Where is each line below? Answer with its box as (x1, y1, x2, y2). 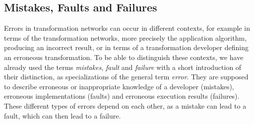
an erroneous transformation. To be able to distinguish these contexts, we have (4, 52, 244, 62)
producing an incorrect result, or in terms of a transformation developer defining (4, 42, 249, 53)
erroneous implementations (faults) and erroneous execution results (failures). (4, 91, 240, 101)
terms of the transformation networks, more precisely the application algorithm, (4, 32, 247, 43)
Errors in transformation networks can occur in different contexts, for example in (4, 23, 250, 33)
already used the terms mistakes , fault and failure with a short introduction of (4, 62, 242, 72)
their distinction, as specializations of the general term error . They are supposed (4, 71, 249, 82)
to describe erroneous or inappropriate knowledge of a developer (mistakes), (4, 81, 234, 91)
